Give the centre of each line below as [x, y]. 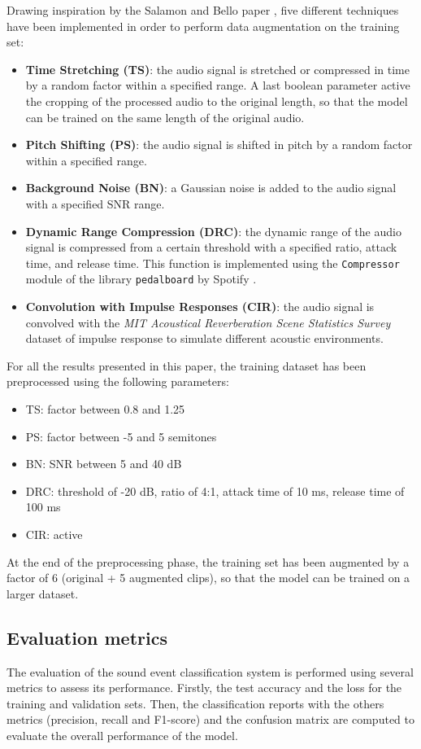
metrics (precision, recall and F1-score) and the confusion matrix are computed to [210, 719]
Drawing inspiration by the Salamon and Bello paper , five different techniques [203, 10]
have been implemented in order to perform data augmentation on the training [203, 26]
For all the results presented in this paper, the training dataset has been [187, 365]
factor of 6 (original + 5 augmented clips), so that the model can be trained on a [208, 578]
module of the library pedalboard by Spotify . [141, 279]
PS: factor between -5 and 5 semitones [121, 436]
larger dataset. [43, 593]
